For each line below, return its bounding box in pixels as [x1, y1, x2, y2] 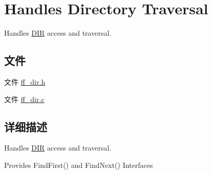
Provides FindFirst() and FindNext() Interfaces [4, 159, 153, 170]
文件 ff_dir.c [4, 93, 45, 104]
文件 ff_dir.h [4, 76, 46, 87]
